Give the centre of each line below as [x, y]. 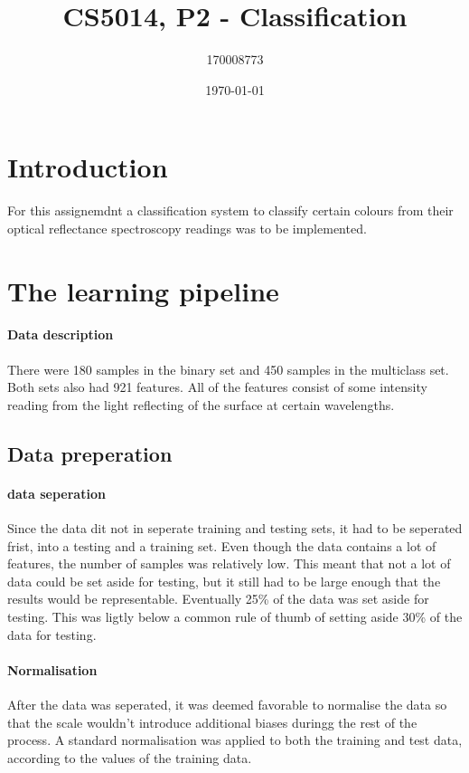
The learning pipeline [143, 290]
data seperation [56, 493]
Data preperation [90, 453]
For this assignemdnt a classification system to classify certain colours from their [230, 210]
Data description [61, 334]
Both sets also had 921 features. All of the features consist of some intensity [217, 387]
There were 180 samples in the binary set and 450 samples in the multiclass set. [228, 369]
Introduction [88, 167]
